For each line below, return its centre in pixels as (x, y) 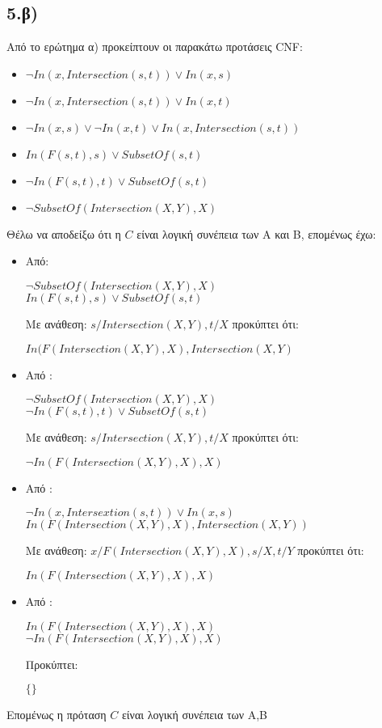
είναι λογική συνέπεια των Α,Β (195, 715)
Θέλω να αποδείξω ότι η (64, 233)
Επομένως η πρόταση (57, 715)
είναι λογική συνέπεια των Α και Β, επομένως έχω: (256, 233)
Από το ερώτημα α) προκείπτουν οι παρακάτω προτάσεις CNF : (155, 47)
